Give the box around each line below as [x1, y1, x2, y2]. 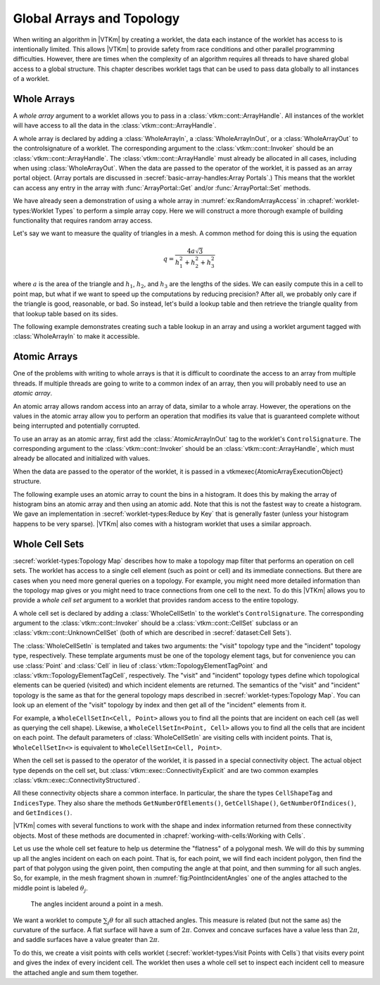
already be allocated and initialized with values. [13, 454, 151, 463]
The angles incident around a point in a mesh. [30, 900, 163, 908]
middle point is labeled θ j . [13, 884, 88, 894]
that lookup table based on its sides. [13, 309, 118, 318]
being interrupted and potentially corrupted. [13, 421, 141, 430]
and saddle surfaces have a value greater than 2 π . [13, 936, 160, 944]
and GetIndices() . [13, 809, 72, 817]
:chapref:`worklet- [307, 197, 360, 205]
